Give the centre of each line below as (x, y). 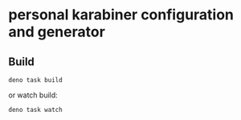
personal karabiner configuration (121, 15)
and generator (57, 32)
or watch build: (33, 95)
